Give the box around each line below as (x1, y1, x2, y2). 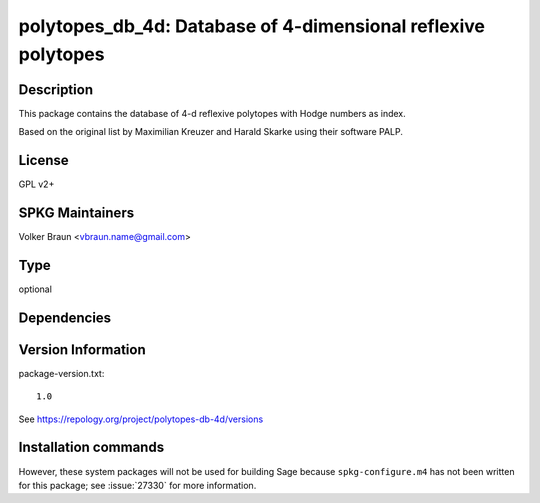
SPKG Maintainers (18, 204, 135, 221)
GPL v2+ (18, 178, 55, 190)
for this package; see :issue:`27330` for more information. (18, 479, 257, 491)
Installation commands (18, 439, 165, 456)
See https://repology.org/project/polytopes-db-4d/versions (18, 413, 264, 425)
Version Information (18, 341, 146, 358)
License (18, 152, 69, 169)
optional (18, 283, 52, 295)
